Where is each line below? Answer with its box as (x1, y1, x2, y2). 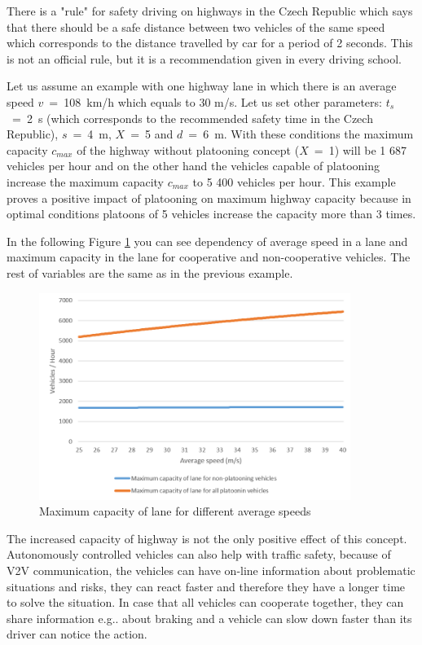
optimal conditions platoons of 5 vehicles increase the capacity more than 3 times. (7, 205, 416, 222)
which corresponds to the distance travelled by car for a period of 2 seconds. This (7, 34, 413, 51)
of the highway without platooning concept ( (77, 141, 300, 158)
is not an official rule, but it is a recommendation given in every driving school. (7, 50, 402, 67)
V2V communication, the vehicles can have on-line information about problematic (7, 561, 415, 578)
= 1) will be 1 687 (314, 141, 407, 158)
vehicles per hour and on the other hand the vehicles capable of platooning (7, 157, 380, 174)
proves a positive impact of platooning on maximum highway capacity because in (7, 189, 411, 206)
